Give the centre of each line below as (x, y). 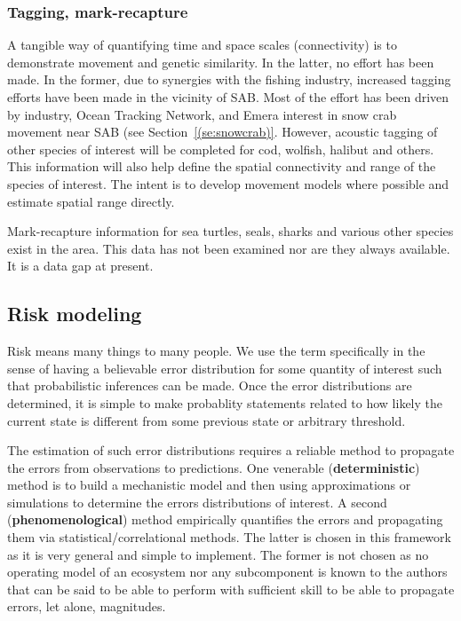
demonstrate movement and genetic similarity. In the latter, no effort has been (221, 62)
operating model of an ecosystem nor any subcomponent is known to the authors (227, 572)
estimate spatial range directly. (91, 201)
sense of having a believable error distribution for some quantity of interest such (225, 368)
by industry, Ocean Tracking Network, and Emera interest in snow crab (202, 114)
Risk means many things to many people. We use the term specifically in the (216, 351)
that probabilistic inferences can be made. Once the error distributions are (210, 385)
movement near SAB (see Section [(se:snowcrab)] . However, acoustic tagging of (223, 132)
